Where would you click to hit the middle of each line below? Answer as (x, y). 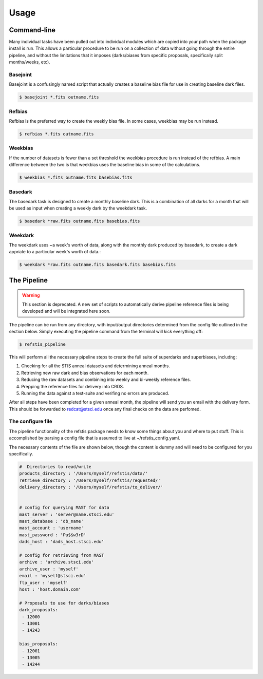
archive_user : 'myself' (49, 569)
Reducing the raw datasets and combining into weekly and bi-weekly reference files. (106, 379)
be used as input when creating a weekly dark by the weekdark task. (78, 208)
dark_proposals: (39, 610)
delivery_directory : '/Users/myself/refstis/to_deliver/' (91, 487)
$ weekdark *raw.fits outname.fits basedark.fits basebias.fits (98, 265)
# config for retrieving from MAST (62, 556)
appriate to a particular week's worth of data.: (55, 252)
